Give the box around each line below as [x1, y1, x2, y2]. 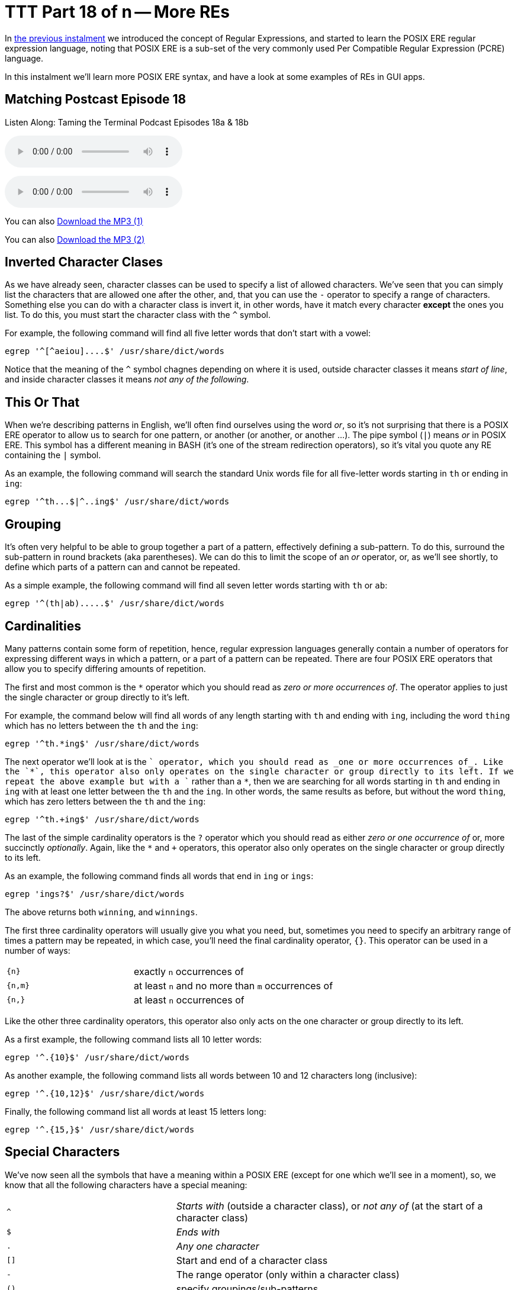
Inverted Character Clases [5, 255, 163, 270]
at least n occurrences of [133, 993, 244, 1006]
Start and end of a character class [176, 1254, 328, 1266]
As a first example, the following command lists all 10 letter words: [5, 1034, 262, 1044]
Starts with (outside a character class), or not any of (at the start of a [176, 1199, 483, 1212]
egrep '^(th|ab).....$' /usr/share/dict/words [5, 599, 224, 609]
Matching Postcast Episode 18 [5, 92, 186, 107]
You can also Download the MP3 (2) [5, 234, 145, 245]
